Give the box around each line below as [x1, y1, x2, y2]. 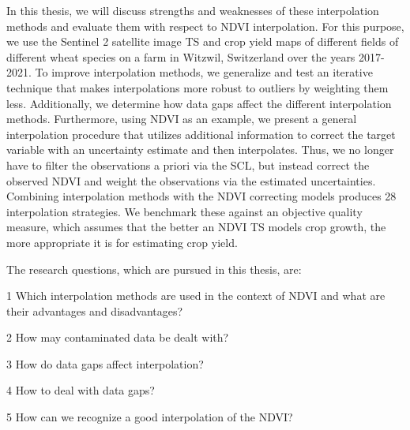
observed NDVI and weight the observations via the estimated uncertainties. [6, 172, 376, 189]
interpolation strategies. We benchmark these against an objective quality [6, 203, 363, 219]
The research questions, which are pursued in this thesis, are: [6, 260, 302, 277]
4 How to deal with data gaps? [6, 382, 155, 398]
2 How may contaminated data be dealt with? [6, 329, 229, 346]
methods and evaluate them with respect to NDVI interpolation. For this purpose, [6, 17, 404, 34]
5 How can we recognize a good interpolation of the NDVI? [6, 409, 293, 425]
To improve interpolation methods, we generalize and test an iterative [35, 64, 373, 80]
